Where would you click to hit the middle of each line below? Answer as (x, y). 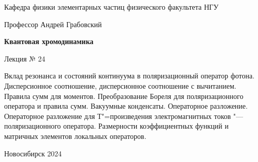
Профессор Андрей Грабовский (53, 24)
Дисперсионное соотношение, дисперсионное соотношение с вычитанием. (120, 85)
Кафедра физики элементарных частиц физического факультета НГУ (112, 7)
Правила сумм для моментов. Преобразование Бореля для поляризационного (124, 96)
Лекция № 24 (25, 58)
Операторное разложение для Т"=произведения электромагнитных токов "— (124, 116)
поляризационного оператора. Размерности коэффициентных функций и (116, 126)
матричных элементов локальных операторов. (75, 136)
